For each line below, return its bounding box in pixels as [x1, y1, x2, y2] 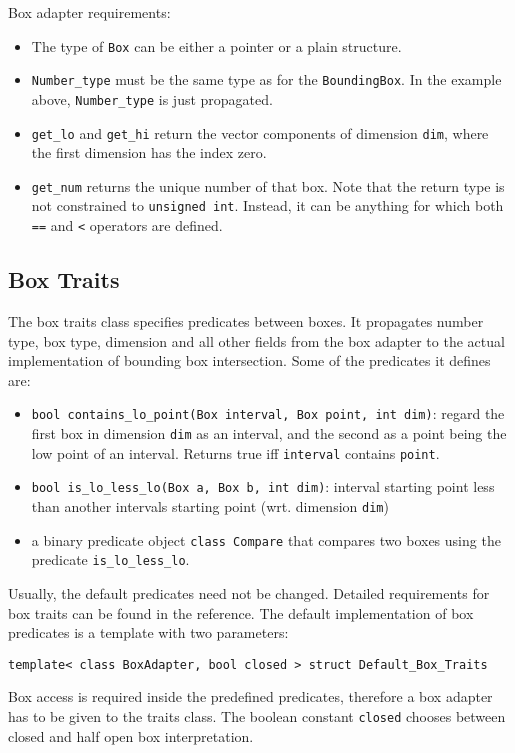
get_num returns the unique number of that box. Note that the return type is [31, 175, 505, 196]
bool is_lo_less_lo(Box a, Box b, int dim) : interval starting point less [31, 476, 495, 497]
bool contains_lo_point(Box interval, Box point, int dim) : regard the [31, 403, 505, 424]
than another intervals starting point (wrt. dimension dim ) [31, 495, 389, 516]
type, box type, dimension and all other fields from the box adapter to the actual [8, 330, 505, 351]
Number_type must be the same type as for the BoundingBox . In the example [31, 69, 502, 90]
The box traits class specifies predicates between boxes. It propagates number [8, 310, 484, 331]
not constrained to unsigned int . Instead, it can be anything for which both [31, 195, 504, 216]
